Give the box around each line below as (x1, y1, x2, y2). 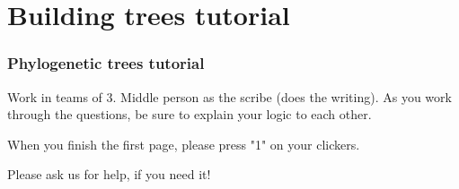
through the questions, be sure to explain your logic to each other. (7, 105, 372, 124)
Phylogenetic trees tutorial (7, 52, 205, 74)
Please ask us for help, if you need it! (7, 165, 211, 184)
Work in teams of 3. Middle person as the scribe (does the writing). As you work (7, 87, 452, 106)
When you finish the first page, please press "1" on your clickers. (7, 134, 360, 153)
